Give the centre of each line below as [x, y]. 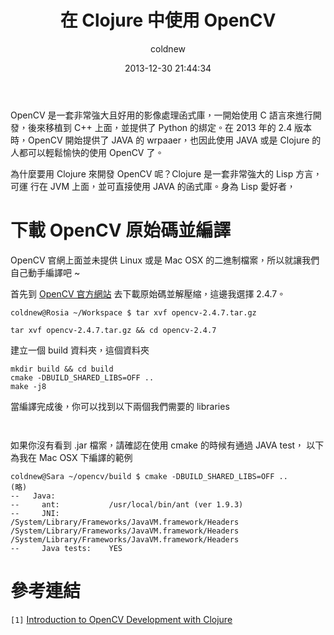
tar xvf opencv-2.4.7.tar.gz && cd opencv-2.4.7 [113, 330]
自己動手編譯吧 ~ [45, 272]
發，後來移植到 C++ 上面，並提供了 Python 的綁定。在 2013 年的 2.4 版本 [161, 127]
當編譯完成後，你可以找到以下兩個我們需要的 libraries [120, 406]
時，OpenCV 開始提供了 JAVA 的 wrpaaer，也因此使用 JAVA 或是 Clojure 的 [166, 140]
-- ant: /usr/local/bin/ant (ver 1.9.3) [127, 504]
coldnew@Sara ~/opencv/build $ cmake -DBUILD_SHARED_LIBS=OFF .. [149, 476]
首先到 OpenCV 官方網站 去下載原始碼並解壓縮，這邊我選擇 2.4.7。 [148, 293]
